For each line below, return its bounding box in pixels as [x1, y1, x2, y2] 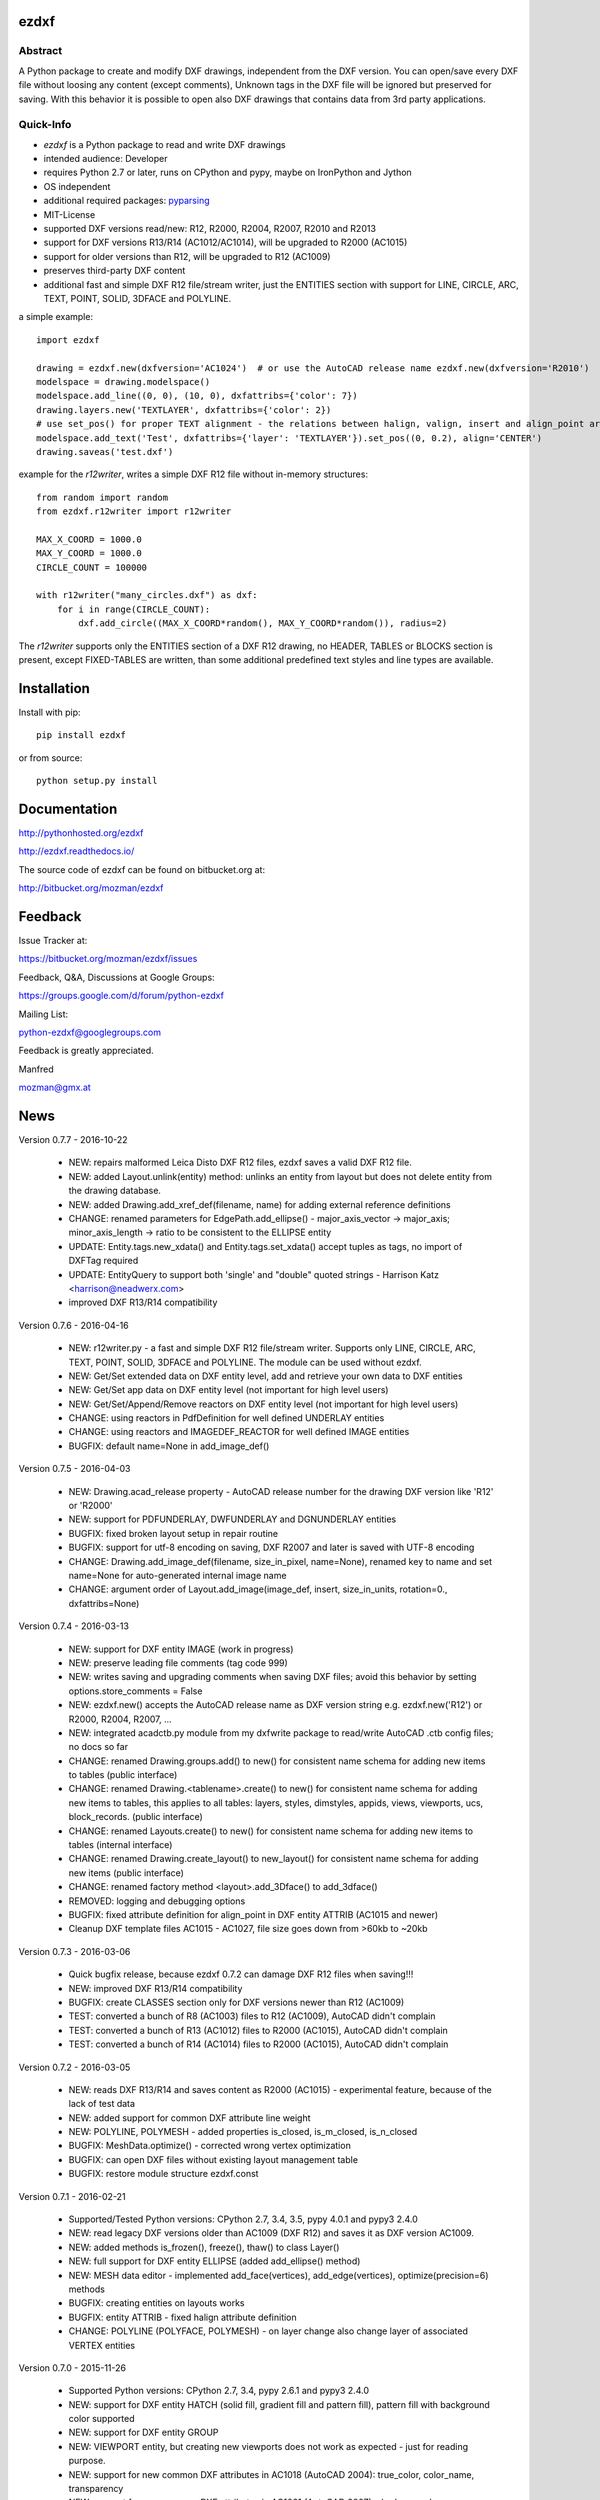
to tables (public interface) [68, 1769, 178, 1781]
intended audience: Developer [43, 153, 168, 165]
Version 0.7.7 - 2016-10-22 [18, 1134, 129, 1146]
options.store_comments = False [68, 1685, 203, 1697]
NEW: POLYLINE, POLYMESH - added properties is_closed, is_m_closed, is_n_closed [68, 2126, 418, 2138]
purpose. [68, 2455, 106, 2467]
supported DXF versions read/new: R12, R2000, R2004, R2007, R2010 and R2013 [43, 223, 377, 235]
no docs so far [68, 1741, 129, 1753]
